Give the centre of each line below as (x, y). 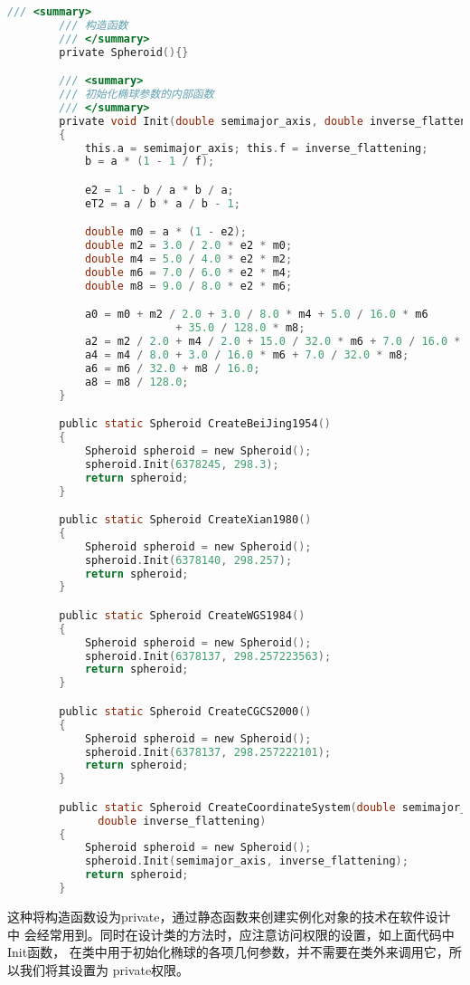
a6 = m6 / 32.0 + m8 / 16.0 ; (172, 368)
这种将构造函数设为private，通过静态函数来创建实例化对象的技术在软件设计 (229, 916)
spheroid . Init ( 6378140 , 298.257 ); (188, 560)
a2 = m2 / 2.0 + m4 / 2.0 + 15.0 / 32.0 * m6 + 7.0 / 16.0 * (273, 342)
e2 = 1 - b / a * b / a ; (159, 190)
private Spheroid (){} (124, 52)
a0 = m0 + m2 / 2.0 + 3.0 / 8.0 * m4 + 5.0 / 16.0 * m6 (256, 315)
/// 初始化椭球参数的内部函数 (136, 95)
